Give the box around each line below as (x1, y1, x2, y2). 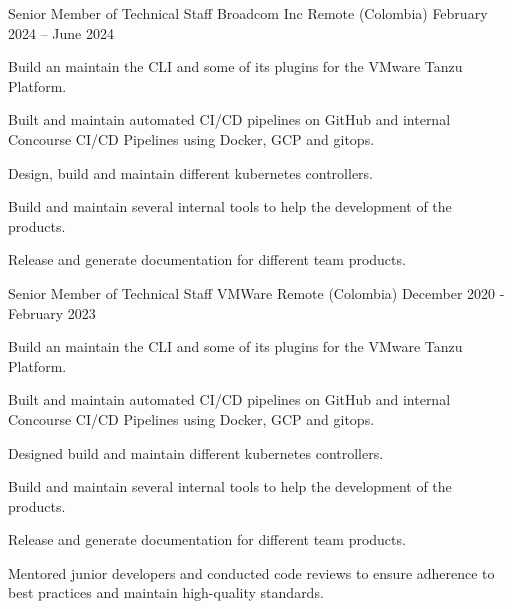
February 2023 (8, 302, 96, 323)
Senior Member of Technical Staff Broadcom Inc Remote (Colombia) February (8, 3, 488, 23)
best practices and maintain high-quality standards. (8, 582, 324, 603)
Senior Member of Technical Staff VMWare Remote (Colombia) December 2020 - (8, 282, 505, 303)
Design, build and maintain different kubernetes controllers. (8, 162, 374, 183)
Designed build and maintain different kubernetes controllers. (8, 442, 384, 463)
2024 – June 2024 (8, 22, 114, 43)
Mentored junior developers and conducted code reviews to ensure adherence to (8, 562, 495, 583)
